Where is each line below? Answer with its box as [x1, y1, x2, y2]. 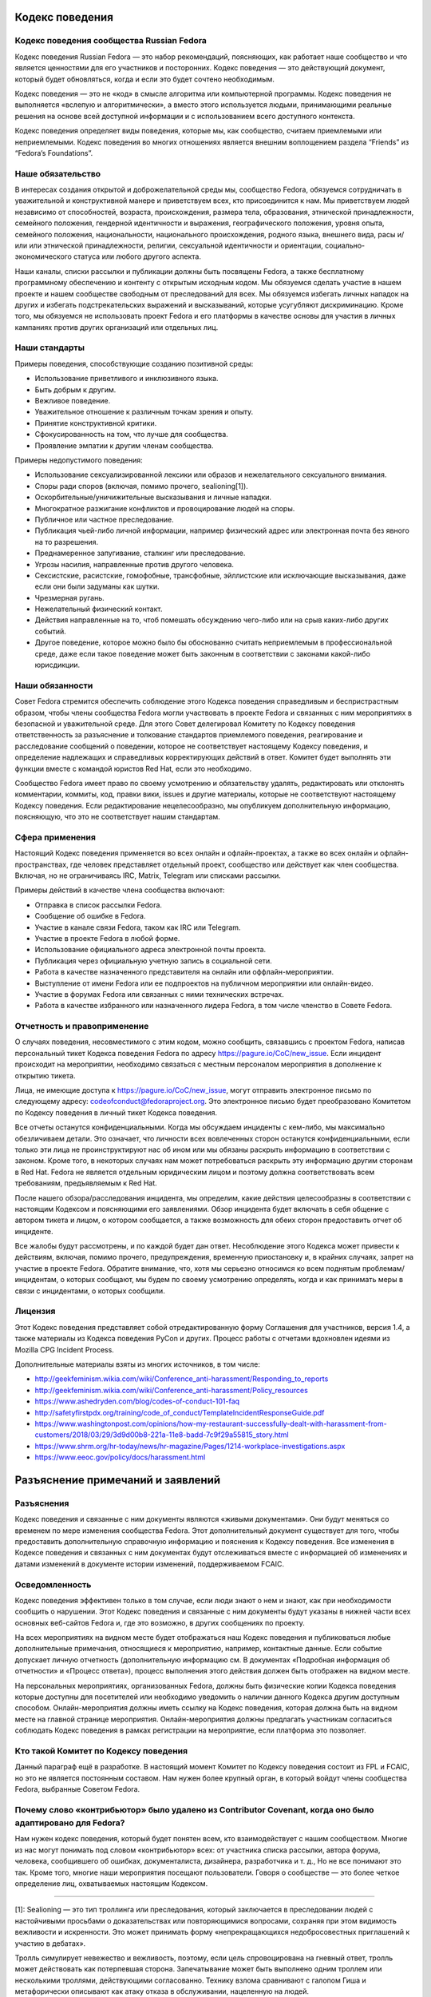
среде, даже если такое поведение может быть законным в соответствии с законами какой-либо [34, 649, 371, 658]
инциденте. [14, 1226, 53, 1236]
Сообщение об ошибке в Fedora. [34, 911, 146, 921]
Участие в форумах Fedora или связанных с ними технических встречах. [34, 989, 284, 998]
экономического [14, 252, 72, 261]
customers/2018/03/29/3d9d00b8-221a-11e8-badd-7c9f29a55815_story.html [34, 1430, 289, 1439]
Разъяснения [14, 1498, 69, 1509]
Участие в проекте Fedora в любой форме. [34, 933, 180, 943]
